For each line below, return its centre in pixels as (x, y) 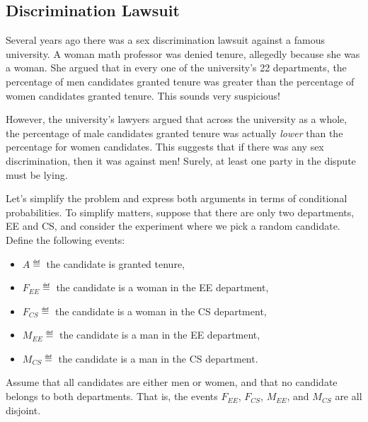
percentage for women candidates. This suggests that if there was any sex (165, 147)
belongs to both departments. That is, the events (112, 396)
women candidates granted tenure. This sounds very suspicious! (143, 95)
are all (349, 396)
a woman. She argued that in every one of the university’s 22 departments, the (176, 68)
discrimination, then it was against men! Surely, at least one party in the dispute (181, 160)
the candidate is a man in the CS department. (158, 358)
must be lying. (37, 174)
